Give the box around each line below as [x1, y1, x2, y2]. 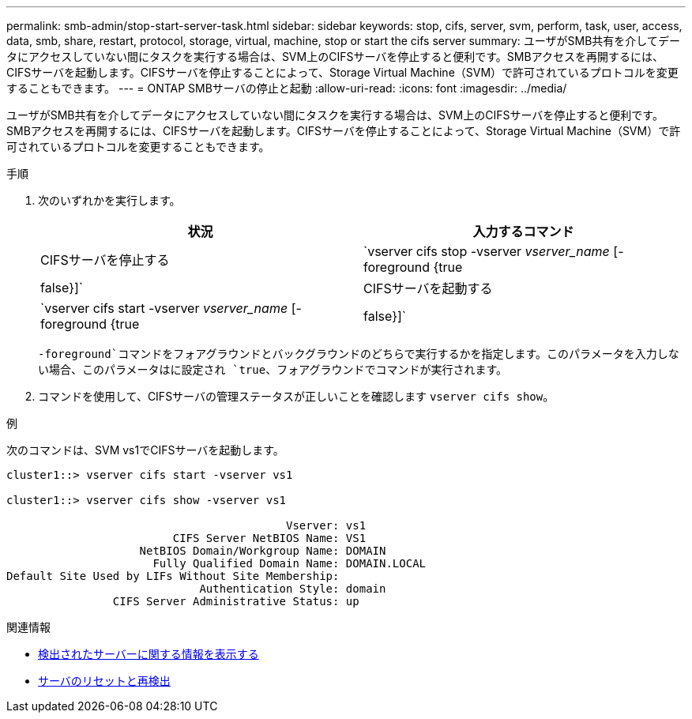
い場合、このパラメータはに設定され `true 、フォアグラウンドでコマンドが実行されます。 [38, 363, 508, 376]
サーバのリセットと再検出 [38, 674, 171, 687]
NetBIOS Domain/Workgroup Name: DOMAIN [139, 544, 386, 557]
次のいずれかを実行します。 [38, 194, 181, 207]
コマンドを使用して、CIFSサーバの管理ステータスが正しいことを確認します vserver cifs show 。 [38, 390, 555, 403]
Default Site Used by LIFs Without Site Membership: [6, 570, 340, 582]
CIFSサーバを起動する [363, 280, 493, 296]
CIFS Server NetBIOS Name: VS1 [172, 532, 367, 544]
